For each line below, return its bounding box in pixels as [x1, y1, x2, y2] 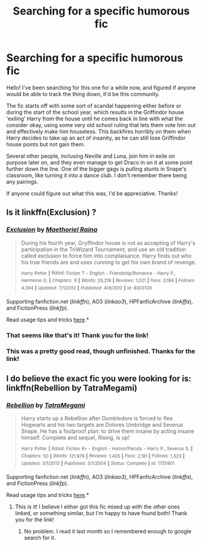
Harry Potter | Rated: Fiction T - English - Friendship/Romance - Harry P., [21, 270, 176, 276]
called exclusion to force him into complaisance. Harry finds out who [21, 252, 192, 259]
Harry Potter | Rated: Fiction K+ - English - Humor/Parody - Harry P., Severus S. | [21, 446, 193, 452]
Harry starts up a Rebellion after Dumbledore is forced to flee [21, 415, 173, 422]
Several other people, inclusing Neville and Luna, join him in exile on [6, 152, 175, 160]
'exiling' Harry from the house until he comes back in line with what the [6, 115, 183, 122]
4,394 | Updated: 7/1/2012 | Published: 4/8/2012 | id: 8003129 [21, 285, 152, 291]
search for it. [24, 534, 56, 542]
